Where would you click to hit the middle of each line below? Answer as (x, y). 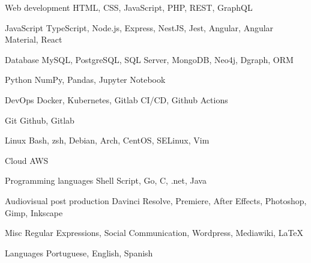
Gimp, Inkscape (34, 212)
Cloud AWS (27, 160)
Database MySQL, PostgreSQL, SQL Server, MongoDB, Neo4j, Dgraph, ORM (149, 59)
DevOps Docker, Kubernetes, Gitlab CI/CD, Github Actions (116, 99)
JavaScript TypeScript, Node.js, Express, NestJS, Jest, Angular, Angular (139, 27)
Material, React (34, 39)
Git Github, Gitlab (40, 120)
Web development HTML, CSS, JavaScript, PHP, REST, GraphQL (129, 7)
